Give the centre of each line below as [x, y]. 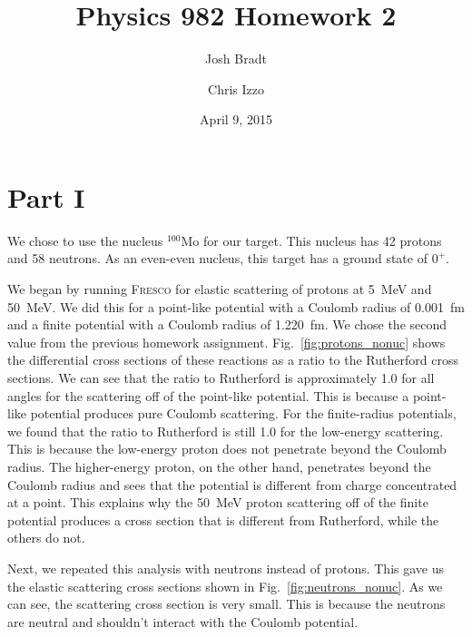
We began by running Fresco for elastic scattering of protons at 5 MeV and [220, 289]
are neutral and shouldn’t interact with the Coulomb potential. [183, 621]
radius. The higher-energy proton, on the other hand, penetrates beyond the [219, 466]
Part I [46, 196]
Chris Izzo [236, 88]
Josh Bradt [236, 59]
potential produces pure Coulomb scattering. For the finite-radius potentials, [243, 413]
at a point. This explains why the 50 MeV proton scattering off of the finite [218, 502]
